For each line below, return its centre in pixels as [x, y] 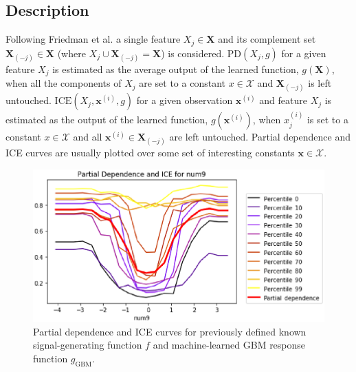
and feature [283, 100]
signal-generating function [88, 345]
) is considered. [193, 53]
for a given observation [185, 100]
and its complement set [267, 39]
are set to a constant [182, 83]
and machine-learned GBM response [229, 345]
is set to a [327, 120]
